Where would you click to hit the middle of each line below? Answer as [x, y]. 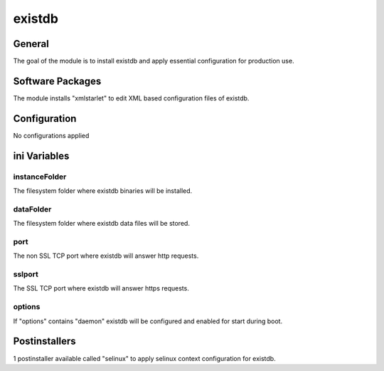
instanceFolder [40, 177]
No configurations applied [51, 135]
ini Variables [41, 156]
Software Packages [57, 81]
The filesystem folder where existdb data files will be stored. [101, 224]
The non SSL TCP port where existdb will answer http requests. [106, 256]
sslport [26, 274]
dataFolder [32, 209]
